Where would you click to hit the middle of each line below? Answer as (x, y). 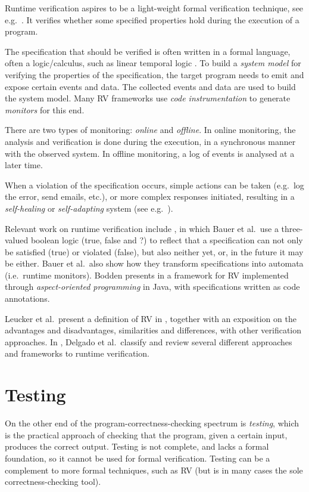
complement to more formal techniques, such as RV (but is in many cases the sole (154, 470)
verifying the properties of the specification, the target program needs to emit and (154, 74)
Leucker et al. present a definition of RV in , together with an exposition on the (151, 318)
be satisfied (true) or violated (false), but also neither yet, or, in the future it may (154, 251)
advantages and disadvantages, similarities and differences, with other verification (153, 330)
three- (292, 228)
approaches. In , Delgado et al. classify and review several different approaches (149, 341)
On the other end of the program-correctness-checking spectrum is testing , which (152, 423)
